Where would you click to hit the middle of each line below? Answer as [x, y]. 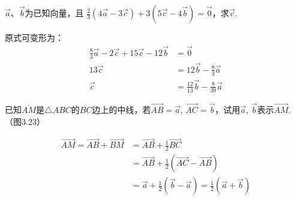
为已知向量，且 [54, 13]
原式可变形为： [34, 37]
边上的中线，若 [121, 110]
